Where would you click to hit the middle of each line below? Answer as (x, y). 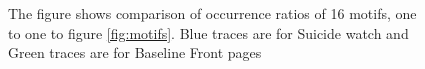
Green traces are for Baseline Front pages (135, 52)
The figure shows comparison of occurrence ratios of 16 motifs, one (212, 13)
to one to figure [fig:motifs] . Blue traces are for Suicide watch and (208, 32)
